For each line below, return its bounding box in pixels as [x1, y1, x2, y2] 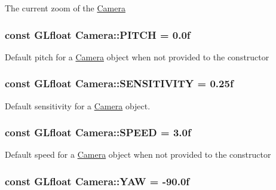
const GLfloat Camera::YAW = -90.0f [5, 173, 190, 188]
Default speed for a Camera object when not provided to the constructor [5, 148, 271, 161]
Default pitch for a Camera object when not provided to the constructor [5, 50, 269, 63]
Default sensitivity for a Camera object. [5, 99, 151, 112]
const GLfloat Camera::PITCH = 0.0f [5, 27, 191, 42]
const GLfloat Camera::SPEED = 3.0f [5, 125, 191, 140]
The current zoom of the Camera [5, 2, 125, 14]
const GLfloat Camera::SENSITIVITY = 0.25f [5, 76, 234, 91]
